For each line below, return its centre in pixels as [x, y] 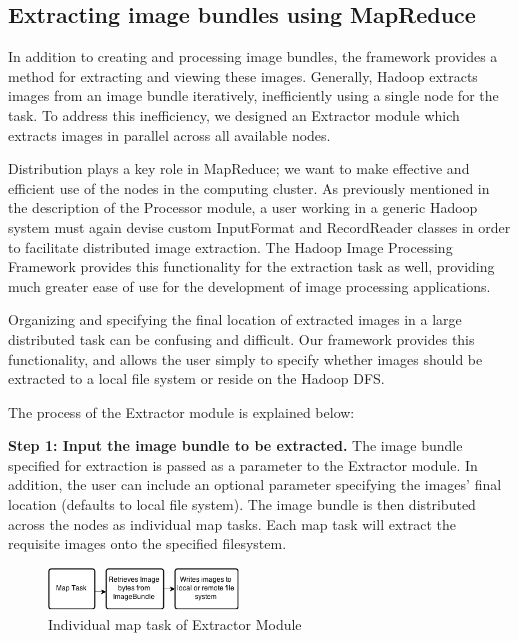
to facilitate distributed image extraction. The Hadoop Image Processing [230, 246]
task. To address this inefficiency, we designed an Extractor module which [234, 114]
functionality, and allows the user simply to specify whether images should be [245, 358]
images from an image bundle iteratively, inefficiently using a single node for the [253, 95]
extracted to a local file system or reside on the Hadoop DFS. [196, 378]
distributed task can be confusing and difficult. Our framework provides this [241, 338]
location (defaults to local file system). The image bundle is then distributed [242, 504]
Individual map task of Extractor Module [175, 624]
